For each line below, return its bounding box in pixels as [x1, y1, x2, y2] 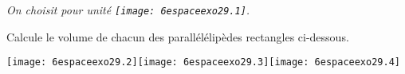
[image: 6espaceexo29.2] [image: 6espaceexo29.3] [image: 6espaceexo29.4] [6, 56, 400, 68]
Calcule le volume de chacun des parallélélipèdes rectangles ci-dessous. [6, 28, 349, 45]
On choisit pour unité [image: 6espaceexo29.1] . [6, 2, 250, 18]
